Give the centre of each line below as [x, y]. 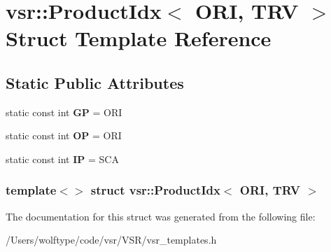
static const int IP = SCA [62, 159]
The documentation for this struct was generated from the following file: [161, 216]
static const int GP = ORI [64, 112]
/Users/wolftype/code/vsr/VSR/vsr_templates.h [111, 240]
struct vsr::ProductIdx [155, 190]
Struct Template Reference [139, 38]
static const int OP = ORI [64, 135]
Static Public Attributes [95, 82]
